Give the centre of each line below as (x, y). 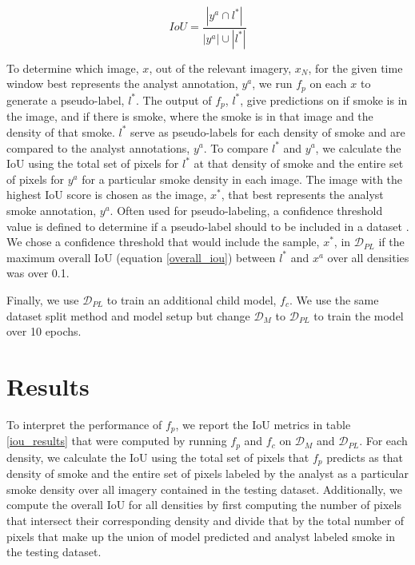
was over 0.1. (38, 273)
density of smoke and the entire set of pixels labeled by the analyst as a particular (208, 473)
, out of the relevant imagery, (220, 68)
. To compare (236, 147)
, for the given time (355, 68)
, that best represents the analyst (302, 195)
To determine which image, (73, 68)
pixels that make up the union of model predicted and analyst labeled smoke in (201, 536)
